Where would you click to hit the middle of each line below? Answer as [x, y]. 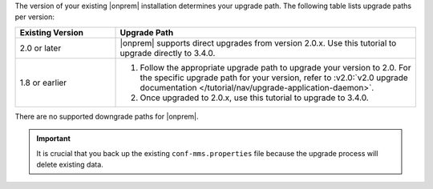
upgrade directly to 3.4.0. [168, 53]
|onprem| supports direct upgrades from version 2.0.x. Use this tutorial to [258, 42]
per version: [35, 17]
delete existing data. [70, 164]
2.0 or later [40, 48]
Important [54, 139]
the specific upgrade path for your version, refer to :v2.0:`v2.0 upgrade [274, 78]
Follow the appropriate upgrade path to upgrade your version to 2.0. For [275, 67]
